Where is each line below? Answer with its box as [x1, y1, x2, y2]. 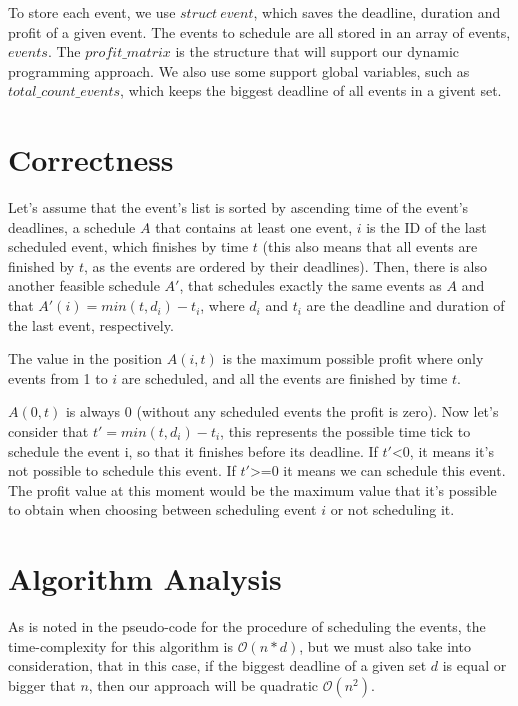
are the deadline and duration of [306, 295, 505, 316]
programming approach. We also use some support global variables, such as [8, 60, 470, 81]
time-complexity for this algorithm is [8, 635, 234, 656]
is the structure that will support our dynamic [175, 41, 460, 62]
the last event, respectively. [8, 314, 174, 335]
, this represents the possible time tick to [220, 421, 471, 442]
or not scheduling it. [330, 499, 455, 520]
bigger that [8, 674, 76, 695]
